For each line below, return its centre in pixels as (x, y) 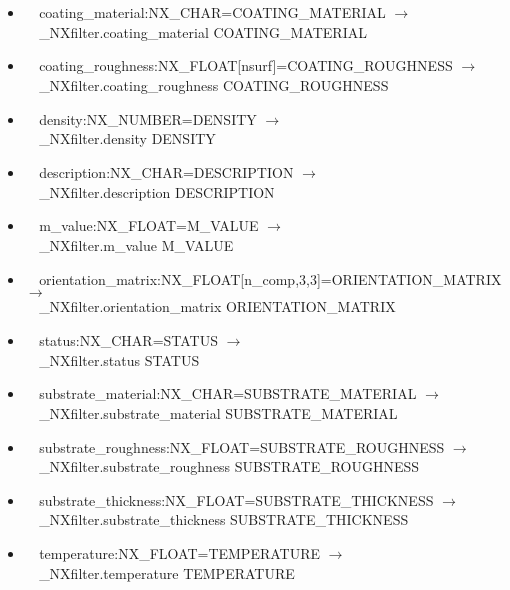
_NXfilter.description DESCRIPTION (157, 191)
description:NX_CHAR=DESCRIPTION (166, 171)
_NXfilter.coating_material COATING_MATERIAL (203, 31)
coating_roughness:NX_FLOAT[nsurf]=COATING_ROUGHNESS (246, 65)
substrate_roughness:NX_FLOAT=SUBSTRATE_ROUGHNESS (242, 446)
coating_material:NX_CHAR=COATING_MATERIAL (212, 12)
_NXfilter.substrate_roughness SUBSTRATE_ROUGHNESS (229, 466)
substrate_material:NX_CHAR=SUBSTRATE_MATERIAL (228, 393)
